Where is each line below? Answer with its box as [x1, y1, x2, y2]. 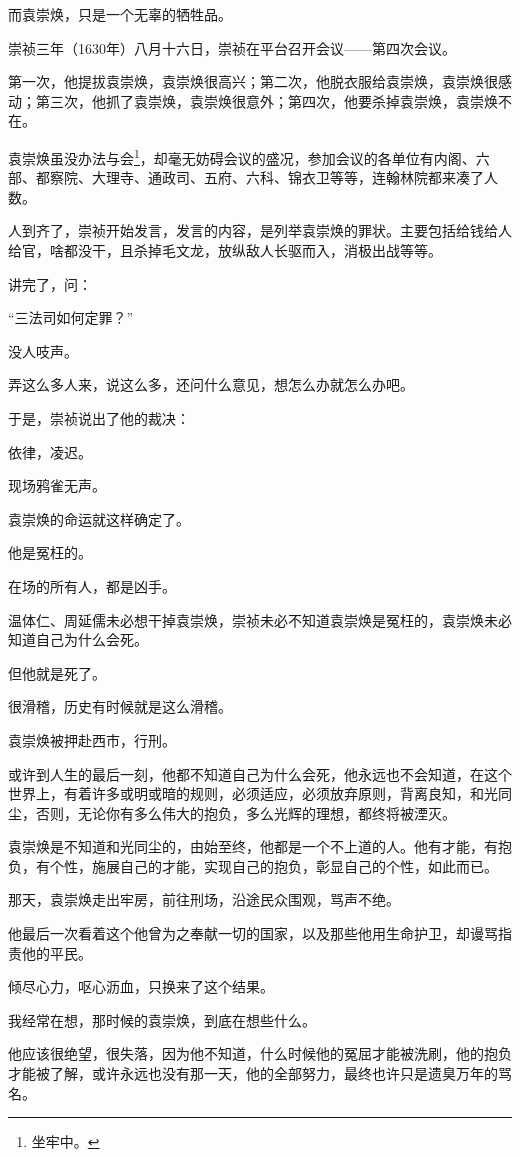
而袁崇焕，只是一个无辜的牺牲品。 [8, 4, 232, 24]
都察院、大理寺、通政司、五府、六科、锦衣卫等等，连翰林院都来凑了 [35, 167, 484, 188]
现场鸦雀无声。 [8, 475, 106, 496]
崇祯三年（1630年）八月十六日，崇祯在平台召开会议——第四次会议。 [8, 37, 456, 58]
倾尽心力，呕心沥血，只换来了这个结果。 [8, 976, 274, 997]
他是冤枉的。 [8, 542, 92, 563]
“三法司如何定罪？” [8, 307, 134, 328]
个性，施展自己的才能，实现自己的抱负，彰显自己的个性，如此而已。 [49, 855, 498, 876]
